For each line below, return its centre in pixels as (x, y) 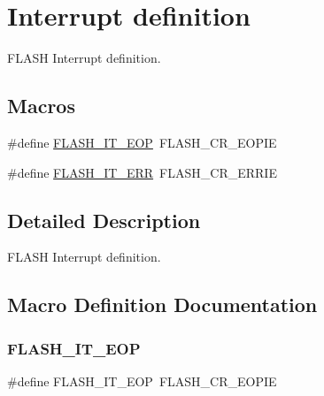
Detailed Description (104, 220)
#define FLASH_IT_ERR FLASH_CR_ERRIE (142, 172)
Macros (41, 106)
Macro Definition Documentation (162, 305)
